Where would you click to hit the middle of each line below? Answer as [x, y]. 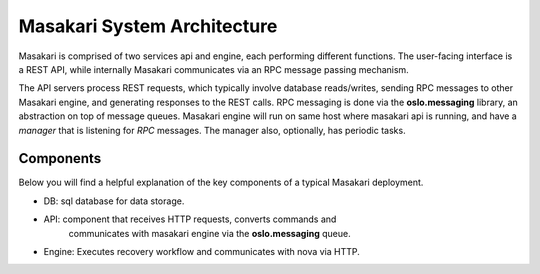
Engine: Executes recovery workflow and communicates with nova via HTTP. [201, 251]
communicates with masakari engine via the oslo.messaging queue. [209, 233]
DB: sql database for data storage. [114, 201]
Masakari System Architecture [148, 26]
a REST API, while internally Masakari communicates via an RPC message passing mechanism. [213, 69]
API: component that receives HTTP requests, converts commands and [190, 219]
